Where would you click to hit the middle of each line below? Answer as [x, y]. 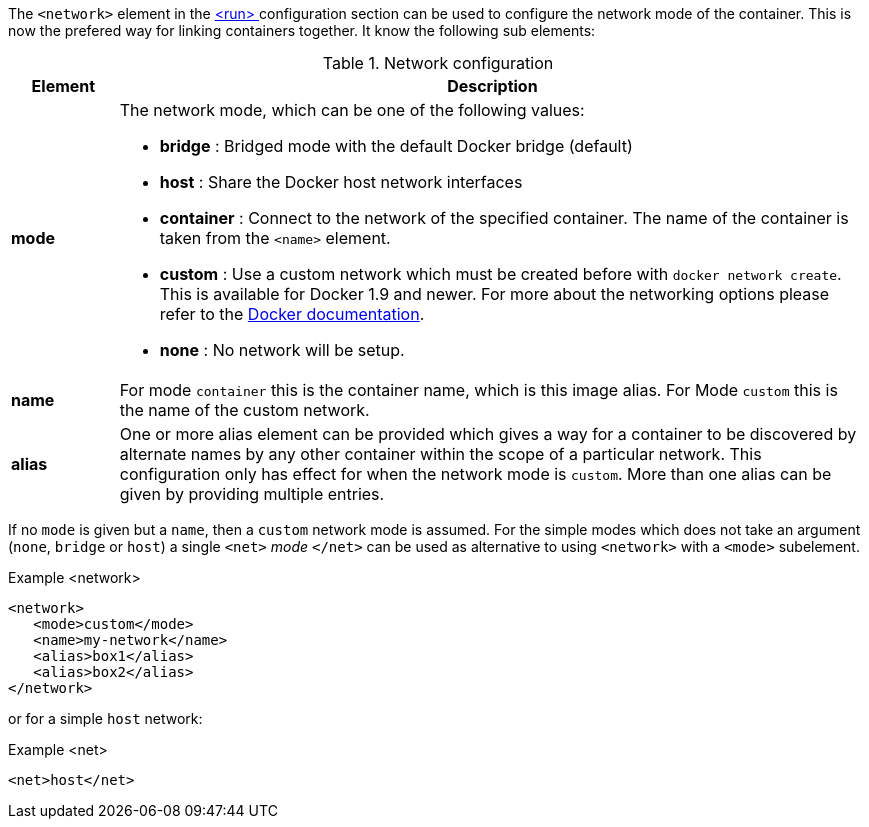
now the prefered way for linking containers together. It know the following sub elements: [302, 30]
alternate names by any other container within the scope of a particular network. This [440, 454]
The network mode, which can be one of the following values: [352, 110]
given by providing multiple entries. [252, 494]
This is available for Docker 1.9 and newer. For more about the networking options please [494, 294]
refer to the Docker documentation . [292, 314]
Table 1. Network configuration [438, 63]
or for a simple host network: [105, 718]
